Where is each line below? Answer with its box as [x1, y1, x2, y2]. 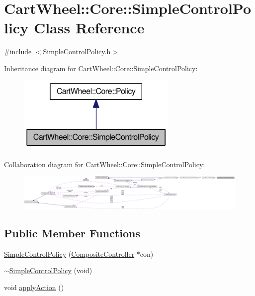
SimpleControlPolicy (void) [9, 265, 92, 276]
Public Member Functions [4, 225, 140, 240]
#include [4, 46, 32, 57]
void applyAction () [4, 282, 64, 292]
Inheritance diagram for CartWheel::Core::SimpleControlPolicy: [4, 63, 198, 73]
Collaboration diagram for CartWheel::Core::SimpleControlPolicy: [4, 159, 205, 169]
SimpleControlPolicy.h [43, 46, 111, 57]
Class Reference [33, 17, 145, 38]
